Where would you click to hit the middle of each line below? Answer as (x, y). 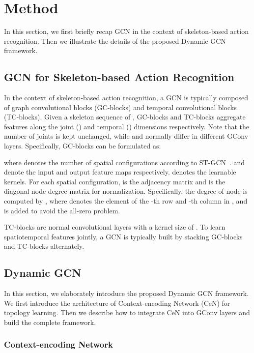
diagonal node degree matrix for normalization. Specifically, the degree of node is (126, 191)
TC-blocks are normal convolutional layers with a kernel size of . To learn (115, 227)
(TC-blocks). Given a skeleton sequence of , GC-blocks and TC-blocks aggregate (125, 117)
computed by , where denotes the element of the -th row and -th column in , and (126, 201)
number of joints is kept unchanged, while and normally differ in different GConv (126, 136)
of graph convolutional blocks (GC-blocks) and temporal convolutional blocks (120, 107)
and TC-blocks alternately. (44, 246)
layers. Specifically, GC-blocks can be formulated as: (83, 146)
